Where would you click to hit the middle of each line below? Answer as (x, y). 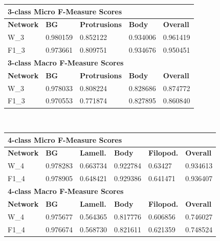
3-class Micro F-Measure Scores (65, 11)
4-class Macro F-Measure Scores (66, 191)
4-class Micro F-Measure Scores (65, 139)
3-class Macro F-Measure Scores (66, 62)
